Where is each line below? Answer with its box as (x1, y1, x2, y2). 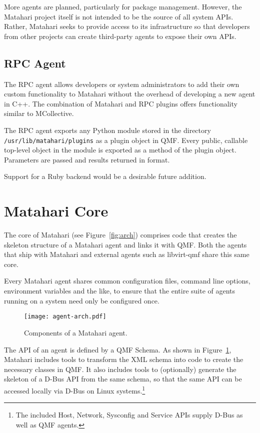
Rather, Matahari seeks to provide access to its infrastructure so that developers (4, 21, 250, 31)
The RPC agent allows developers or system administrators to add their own (4, 78, 239, 89)
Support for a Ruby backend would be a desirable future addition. (4, 171, 206, 181)
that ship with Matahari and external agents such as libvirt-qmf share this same (4, 249, 249, 259)
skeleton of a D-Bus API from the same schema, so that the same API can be (4, 373, 242, 384)
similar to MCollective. (4, 108, 74, 118)
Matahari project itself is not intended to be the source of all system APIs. (4, 11, 233, 21)
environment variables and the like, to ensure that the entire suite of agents (4, 285, 235, 296)
